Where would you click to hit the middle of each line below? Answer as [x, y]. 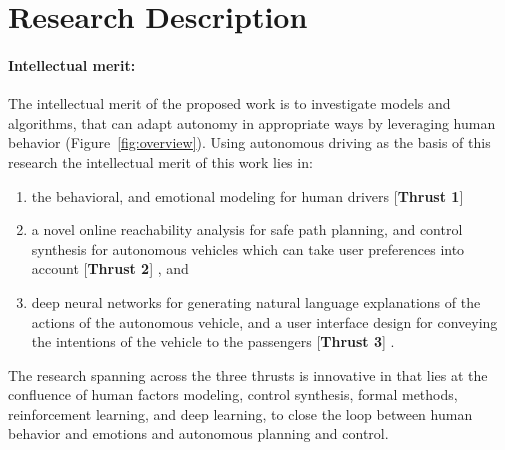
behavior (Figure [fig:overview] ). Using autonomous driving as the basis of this [249, 142]
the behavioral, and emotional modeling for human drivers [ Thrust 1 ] [247, 195]
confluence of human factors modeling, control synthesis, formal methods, [233, 394]
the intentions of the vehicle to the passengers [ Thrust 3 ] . [213, 341]
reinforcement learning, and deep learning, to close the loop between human [240, 413]
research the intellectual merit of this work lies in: [160, 161]
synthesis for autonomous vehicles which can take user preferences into [248, 248]
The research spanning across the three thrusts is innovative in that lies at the [248, 374]
